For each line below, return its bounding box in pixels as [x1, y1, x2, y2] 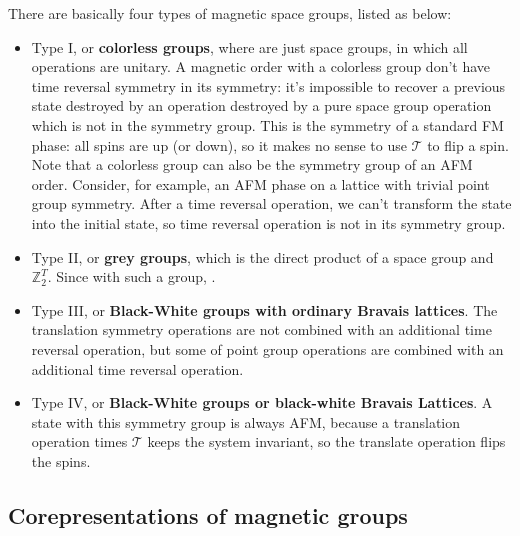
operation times [31, 431, 128, 452]
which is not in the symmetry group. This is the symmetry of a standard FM [31, 114, 504, 135]
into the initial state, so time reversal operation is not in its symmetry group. [31, 212, 506, 233]
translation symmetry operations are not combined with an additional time [31, 319, 492, 340]
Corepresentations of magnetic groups [8, 499, 408, 530]
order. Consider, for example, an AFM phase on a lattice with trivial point [31, 173, 490, 194]
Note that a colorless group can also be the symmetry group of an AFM [31, 154, 473, 175]
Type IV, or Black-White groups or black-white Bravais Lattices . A [31, 392, 493, 413]
